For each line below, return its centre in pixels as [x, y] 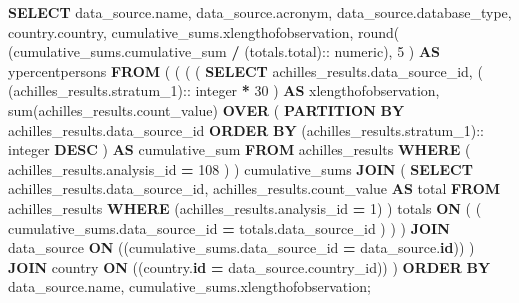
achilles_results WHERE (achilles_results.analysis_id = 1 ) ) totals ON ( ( [245, 207]
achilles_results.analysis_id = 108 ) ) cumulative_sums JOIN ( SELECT [240, 168]
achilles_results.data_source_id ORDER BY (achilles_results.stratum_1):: [246, 129]
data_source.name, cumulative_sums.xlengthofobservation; [189, 286]
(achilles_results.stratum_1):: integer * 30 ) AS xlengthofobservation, [224, 90]
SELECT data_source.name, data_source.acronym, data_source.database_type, [260, 12]
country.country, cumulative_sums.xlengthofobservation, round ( [204, 31]
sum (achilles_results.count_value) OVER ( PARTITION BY [206, 109]
